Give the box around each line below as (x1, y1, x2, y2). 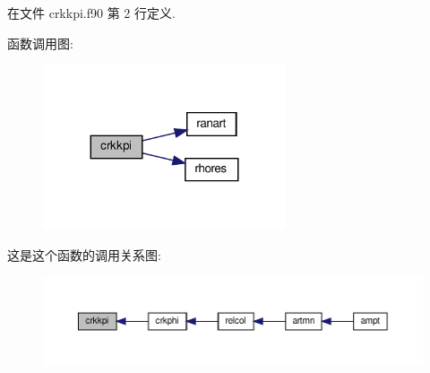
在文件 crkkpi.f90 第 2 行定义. (7, 4, 176, 22)
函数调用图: (7, 33, 73, 52)
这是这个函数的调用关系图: (7, 246, 161, 265)
